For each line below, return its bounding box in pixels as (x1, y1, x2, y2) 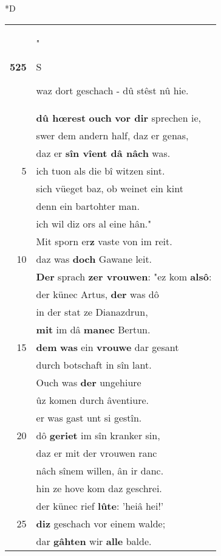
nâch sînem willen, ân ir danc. (36, 463, 164, 478)
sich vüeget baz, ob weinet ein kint (36, 181, 183, 195)
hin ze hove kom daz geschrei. (36, 481, 162, 495)
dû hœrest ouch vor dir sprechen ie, (36, 110, 201, 125)
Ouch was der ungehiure (36, 375, 141, 389)
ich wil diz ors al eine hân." (36, 216, 152, 231)
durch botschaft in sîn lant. (36, 357, 152, 372)
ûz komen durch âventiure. (36, 392, 149, 407)
